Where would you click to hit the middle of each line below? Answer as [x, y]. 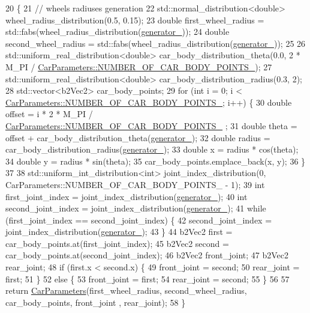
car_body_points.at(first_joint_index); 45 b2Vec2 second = [117, 243]
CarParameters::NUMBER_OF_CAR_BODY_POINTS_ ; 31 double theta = [151, 125]
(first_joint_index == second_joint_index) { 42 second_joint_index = [139, 220]
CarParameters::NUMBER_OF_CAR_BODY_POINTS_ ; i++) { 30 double [149, 102]
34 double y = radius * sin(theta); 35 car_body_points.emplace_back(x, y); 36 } [156, 161]
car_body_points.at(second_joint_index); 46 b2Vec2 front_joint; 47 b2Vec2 [147, 255]
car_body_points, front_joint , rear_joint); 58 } [96, 302]
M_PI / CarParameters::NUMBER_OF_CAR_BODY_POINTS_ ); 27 [139, 66]
